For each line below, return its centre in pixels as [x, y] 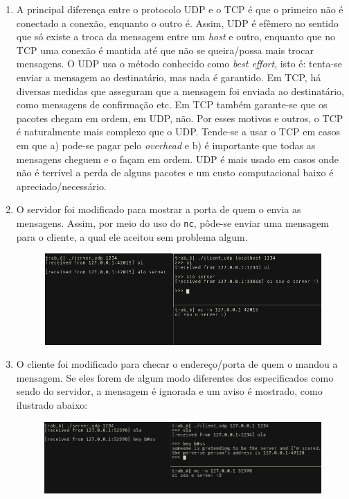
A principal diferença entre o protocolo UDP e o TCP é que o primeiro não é [180, 9]
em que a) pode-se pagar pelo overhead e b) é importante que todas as [166, 145]
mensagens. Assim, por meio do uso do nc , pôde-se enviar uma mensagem [173, 222]
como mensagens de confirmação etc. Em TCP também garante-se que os [172, 104]
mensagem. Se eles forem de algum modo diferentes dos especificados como [175, 377]
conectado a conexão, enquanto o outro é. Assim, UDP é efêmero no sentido [177, 23]
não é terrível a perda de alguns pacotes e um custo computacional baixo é [175, 172]
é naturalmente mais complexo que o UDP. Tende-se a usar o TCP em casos [178, 132]
